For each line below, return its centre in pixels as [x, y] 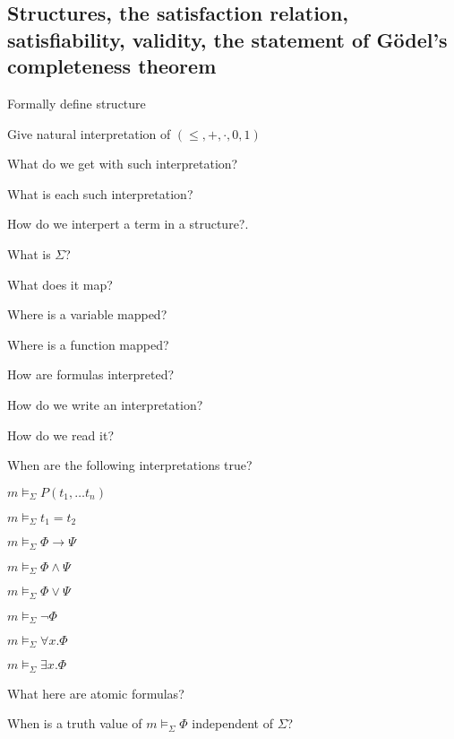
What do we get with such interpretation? [123, 164]
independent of [233, 723]
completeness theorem [112, 66]
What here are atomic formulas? [96, 693]
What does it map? [60, 284]
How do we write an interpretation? [105, 404]
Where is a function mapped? [88, 344]
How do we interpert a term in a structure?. [128, 224]
